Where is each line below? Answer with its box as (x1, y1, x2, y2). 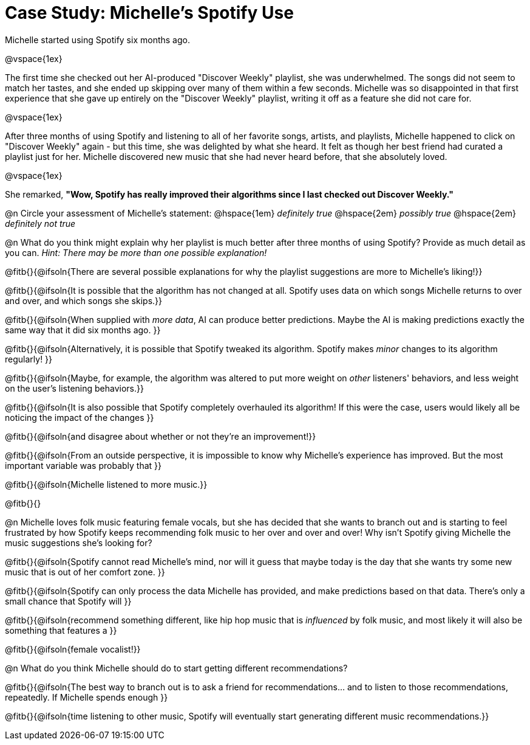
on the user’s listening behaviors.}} (5, 383, 144, 393)
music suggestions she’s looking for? (5, 537, 152, 548)
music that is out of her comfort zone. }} (5, 566, 165, 577)
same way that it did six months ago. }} (5, 324, 161, 335)
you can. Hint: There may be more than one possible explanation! (5, 247, 267, 258)
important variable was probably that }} (5, 460, 162, 471)
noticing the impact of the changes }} (5, 412, 154, 423)
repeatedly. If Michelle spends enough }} (5, 691, 168, 702)
